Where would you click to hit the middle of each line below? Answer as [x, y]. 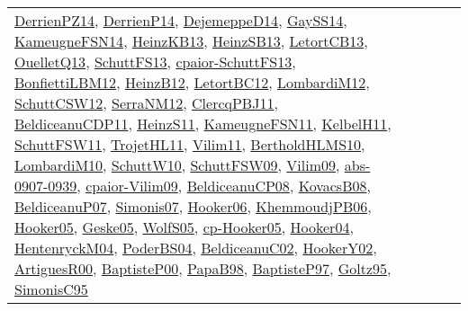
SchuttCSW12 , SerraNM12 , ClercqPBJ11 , [146, 103]
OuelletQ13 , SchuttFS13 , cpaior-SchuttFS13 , [155, 62]
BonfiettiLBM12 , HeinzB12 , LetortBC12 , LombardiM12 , [192, 82]
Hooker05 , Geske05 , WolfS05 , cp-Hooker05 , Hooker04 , [184, 227]
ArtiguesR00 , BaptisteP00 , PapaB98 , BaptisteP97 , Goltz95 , [203, 268]
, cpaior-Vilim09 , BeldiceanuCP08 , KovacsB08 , [224, 186]
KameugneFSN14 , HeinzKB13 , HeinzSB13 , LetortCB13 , [191, 41]
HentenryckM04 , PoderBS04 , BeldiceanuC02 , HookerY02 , [196, 248]
